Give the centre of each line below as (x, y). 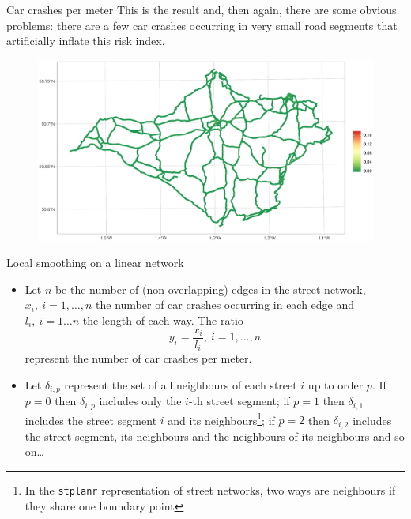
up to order (336, 384)
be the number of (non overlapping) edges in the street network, (210, 289)
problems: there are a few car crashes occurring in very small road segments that (202, 25)
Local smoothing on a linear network (95, 263)
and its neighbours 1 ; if (221, 419)
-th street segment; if (239, 401)
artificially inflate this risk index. (86, 41)
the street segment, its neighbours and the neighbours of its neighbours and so (215, 436)
